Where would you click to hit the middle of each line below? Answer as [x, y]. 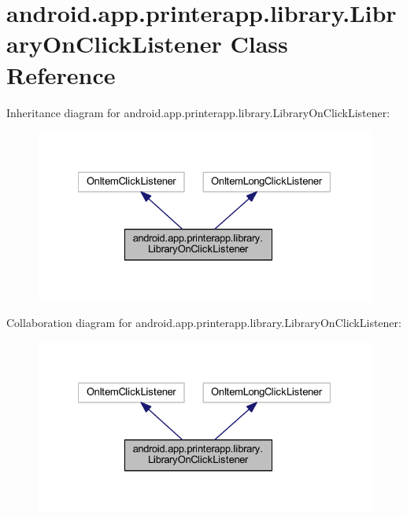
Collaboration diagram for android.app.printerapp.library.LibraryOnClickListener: [204, 323]
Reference [61, 74]
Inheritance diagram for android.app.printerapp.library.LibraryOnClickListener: [198, 112]
